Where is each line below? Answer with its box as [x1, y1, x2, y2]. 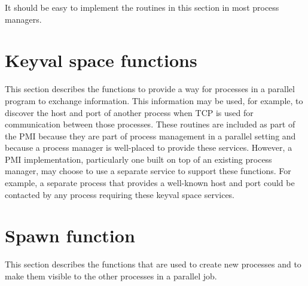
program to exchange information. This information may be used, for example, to [5, 94, 303, 107]
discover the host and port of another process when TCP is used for [5, 106, 254, 118]
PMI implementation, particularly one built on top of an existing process [5, 153, 272, 165]
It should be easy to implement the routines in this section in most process [5, 1, 279, 13]
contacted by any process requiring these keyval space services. [5, 188, 235, 200]
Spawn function [5, 223, 135, 248]
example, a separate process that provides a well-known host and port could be [5, 177, 295, 189]
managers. [5, 13, 42, 25]
